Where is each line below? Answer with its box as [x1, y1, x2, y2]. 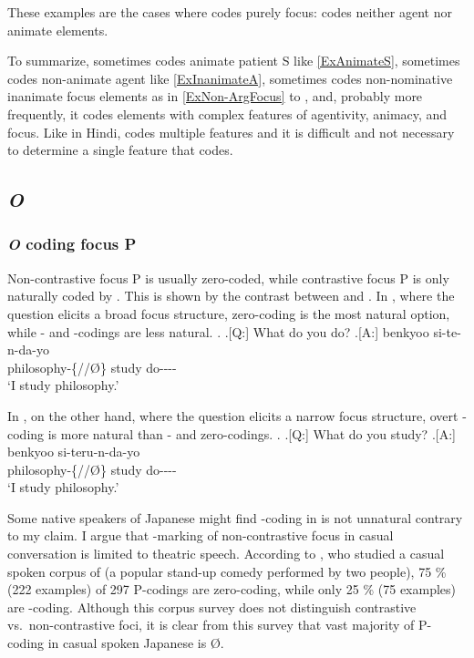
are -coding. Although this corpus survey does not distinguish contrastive [7, 597, 417, 616]
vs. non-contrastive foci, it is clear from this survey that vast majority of [7, 615, 415, 634]
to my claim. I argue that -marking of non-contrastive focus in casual [7, 526, 394, 545]
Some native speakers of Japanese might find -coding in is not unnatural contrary [7, 508, 463, 527]
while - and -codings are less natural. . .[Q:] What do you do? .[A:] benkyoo [7, 322, 429, 341]
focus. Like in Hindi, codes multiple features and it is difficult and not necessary [7, 122, 455, 141]
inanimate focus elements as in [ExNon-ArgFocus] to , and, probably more [7, 87, 423, 106]
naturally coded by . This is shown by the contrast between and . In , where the [7, 286, 455, 305]
